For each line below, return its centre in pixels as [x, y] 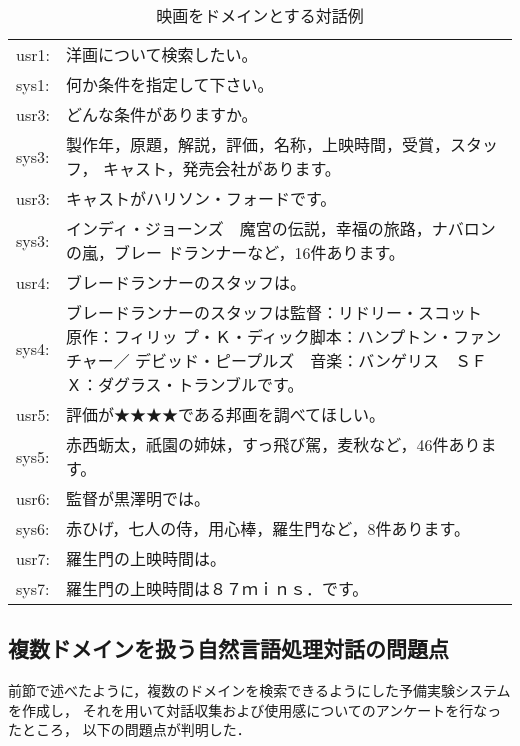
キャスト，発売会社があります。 [221, 168]
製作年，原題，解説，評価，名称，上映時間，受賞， [257, 144]
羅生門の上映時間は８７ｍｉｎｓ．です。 [217, 588]
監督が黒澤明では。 [137, 498]
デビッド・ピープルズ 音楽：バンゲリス [287, 360]
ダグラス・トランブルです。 [200, 384]
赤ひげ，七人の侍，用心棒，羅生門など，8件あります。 [267, 528]
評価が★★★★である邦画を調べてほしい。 [225, 414]
